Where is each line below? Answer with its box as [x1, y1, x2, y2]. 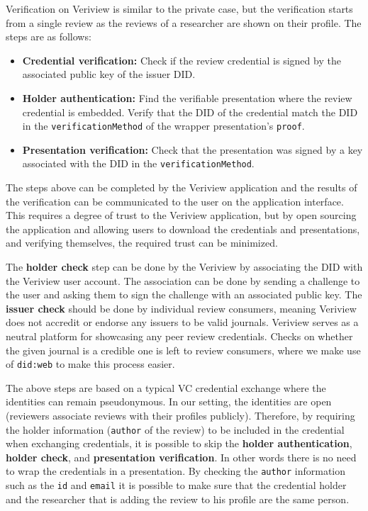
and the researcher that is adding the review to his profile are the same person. [6, 491, 350, 506]
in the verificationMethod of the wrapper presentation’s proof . [22, 118, 305, 133]
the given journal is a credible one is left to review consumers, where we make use [6, 342, 361, 357]
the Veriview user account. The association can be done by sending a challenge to [6, 273, 360, 288]
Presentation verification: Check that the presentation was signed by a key [22, 142, 363, 157]
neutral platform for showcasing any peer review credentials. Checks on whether [6, 329, 353, 343]
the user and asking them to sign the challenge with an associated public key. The [6, 287, 362, 302]
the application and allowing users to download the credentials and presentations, [6, 221, 360, 236]
